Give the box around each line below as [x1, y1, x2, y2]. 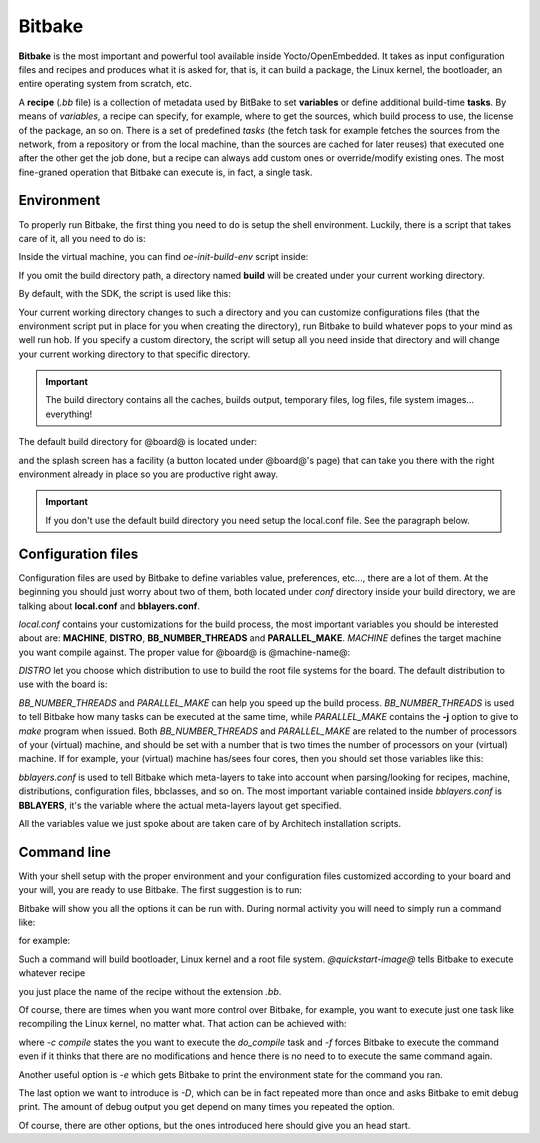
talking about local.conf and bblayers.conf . [18, 600, 200, 612]
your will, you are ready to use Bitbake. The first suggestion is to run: [18, 884, 303, 896]
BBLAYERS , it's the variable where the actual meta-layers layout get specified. [18, 799, 342, 811]
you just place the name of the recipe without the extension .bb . [18, 985, 282, 997]
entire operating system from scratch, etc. [18, 78, 192, 90]
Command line [18, 843, 112, 860]
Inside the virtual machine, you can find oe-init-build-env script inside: [18, 251, 309, 263]
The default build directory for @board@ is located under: [18, 436, 257, 448]
